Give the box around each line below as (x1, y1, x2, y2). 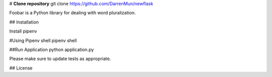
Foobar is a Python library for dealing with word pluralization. (9, 10, 136, 16)
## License (9, 65, 33, 71)
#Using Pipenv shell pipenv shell (9, 37, 77, 43)
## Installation (9, 19, 39, 25)
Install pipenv (9, 28, 37, 34)
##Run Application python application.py (9, 46, 94, 52)
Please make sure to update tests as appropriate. (9, 55, 111, 62)
